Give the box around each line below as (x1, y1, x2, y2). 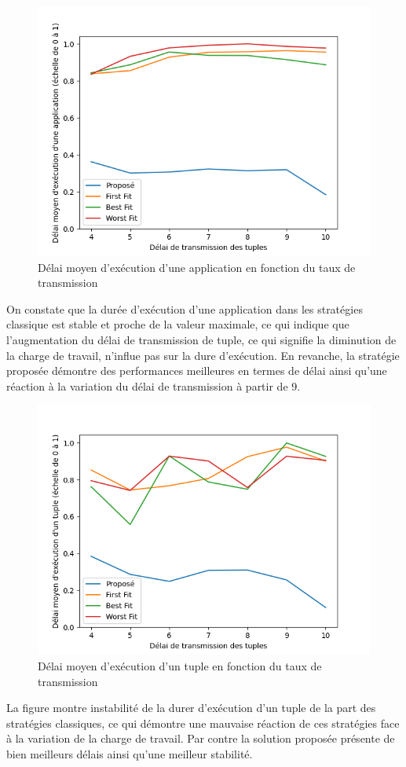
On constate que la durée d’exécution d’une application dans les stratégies (6, 300, 363, 317)
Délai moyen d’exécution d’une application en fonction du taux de (38, 259, 356, 275)
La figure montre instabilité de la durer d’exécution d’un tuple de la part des (6, 699, 376, 716)
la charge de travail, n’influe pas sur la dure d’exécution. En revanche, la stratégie (6, 347, 400, 363)
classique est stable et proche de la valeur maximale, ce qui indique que (6, 316, 349, 332)
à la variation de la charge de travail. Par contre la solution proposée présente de (6, 730, 395, 747)
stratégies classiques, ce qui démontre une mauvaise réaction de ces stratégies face (6, 714, 400, 731)
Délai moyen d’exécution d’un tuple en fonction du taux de (38, 657, 322, 673)
